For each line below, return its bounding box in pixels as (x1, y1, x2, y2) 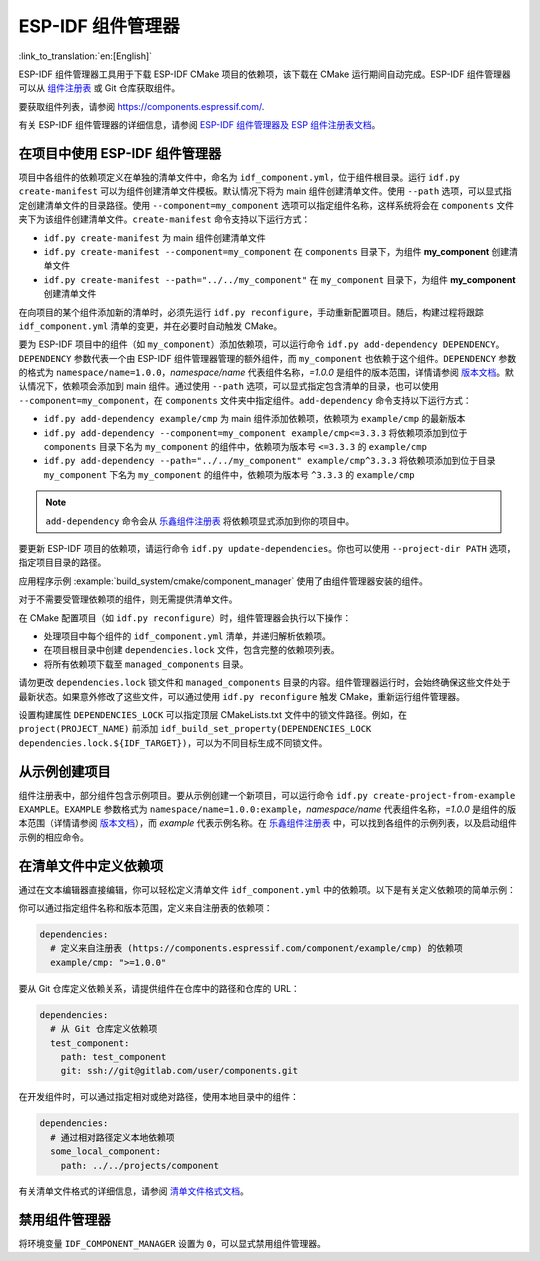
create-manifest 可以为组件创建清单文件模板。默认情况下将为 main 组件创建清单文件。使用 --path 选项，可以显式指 (18, 185, 512, 197)
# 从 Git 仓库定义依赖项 (50, 1023, 158, 1035)
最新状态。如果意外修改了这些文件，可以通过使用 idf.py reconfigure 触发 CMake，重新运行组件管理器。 (18, 690, 465, 702)
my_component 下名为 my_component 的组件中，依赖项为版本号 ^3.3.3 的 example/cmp (43, 468, 415, 480)
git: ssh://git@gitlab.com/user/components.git (60, 1065, 299, 1077)
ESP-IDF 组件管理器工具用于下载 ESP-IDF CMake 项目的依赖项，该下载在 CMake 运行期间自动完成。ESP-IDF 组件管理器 (18, 68, 511, 80)
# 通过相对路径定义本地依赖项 (50, 1131, 175, 1143)
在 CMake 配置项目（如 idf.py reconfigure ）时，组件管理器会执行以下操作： (18, 611, 352, 624)
